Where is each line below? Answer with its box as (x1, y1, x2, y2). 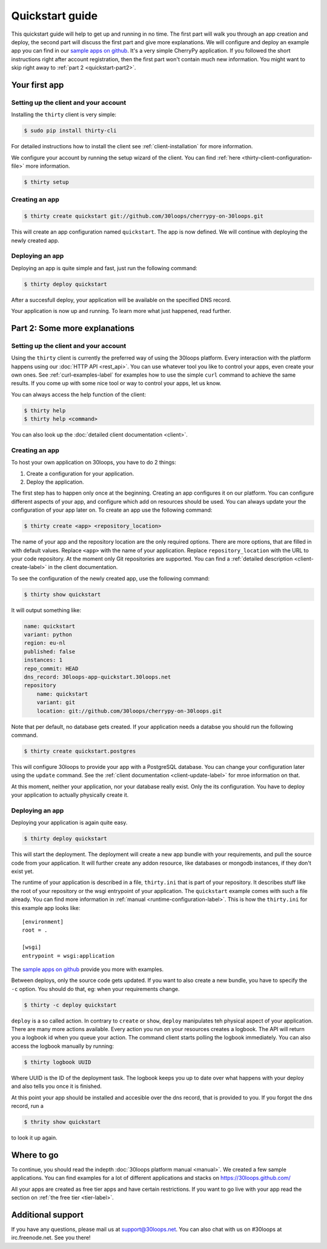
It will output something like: (11, 606, 82, 614)
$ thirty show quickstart (24, 591, 101, 598)
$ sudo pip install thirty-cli (24, 127, 117, 134)
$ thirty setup (24, 179, 69, 185)
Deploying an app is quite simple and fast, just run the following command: (11, 264, 198, 272)
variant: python (24, 631, 73, 638)
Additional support (11, 1210, 84, 1220)
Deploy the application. (26, 478, 84, 486)
